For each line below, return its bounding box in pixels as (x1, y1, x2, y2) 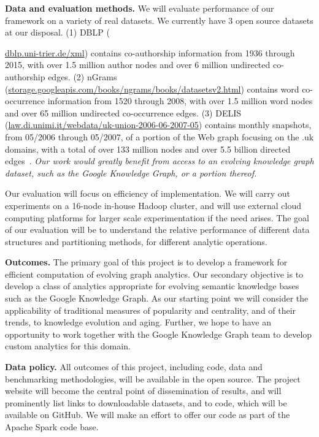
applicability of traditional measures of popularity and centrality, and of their (5, 303, 296, 316)
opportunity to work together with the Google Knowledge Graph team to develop (5, 327, 312, 340)
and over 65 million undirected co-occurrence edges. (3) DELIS (5, 106, 242, 119)
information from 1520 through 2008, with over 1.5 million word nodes (47, 94, 313, 107)
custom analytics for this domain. (5, 340, 131, 352)
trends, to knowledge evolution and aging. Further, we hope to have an (5, 316, 272, 329)
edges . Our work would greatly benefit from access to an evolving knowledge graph (5, 154, 314, 167)
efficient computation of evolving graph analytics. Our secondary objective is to (5, 267, 304, 280)
